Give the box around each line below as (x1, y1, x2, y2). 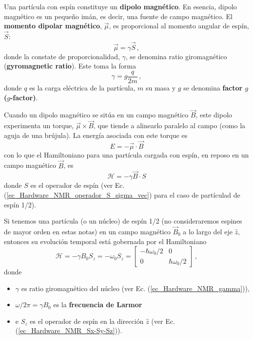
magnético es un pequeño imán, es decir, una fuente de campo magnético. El (4, 11, 233, 21)
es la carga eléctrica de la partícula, (29, 83, 136, 93)
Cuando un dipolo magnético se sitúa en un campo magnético (4, 110, 189, 120)
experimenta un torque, (4, 120, 74, 131)
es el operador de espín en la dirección (30, 316, 144, 326)
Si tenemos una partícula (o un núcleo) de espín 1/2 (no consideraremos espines (4, 216, 242, 226)
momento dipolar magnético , (4, 21, 102, 31)
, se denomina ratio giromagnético (125, 51, 227, 61)
